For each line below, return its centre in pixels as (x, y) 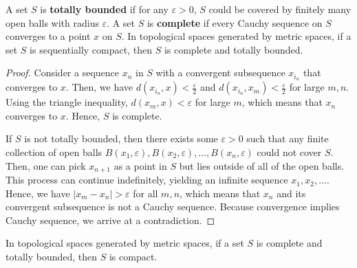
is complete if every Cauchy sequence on (235, 22)
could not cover (289, 152)
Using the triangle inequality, (67, 102)
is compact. (133, 257)
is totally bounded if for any (104, 9)
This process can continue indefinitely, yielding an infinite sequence (147, 180)
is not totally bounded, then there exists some (121, 138)
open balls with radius (52, 22)
